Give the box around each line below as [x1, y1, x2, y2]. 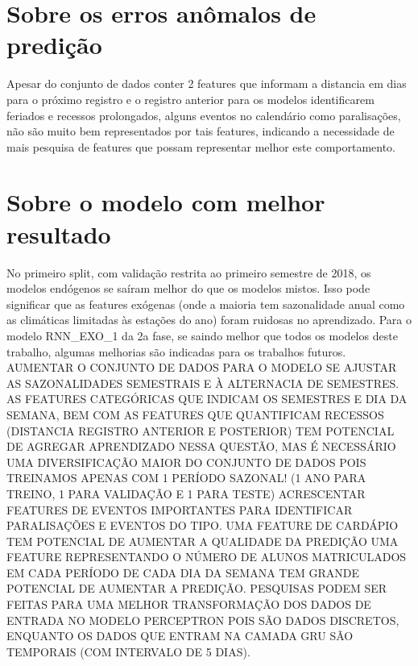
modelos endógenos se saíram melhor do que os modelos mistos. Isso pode [6, 280, 370, 297]
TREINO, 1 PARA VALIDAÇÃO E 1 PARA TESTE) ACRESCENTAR [6, 485, 366, 502]
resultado [6, 217, 111, 250]
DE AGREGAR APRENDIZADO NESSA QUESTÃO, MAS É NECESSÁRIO [6, 438, 396, 455]
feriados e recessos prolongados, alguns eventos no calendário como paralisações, [6, 106, 401, 123]
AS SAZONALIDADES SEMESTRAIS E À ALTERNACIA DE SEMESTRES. [6, 374, 399, 391]
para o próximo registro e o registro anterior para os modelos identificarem [6, 90, 375, 107]
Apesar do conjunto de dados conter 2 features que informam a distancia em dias [6, 75, 407, 92]
